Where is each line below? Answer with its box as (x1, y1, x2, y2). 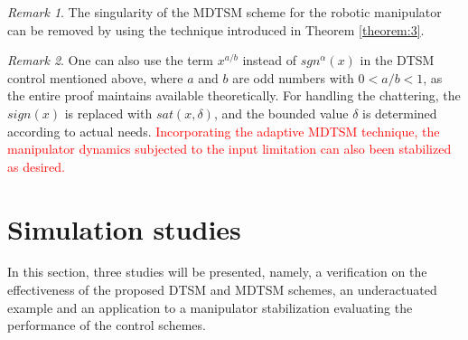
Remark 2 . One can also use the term (7, 51, 213, 70)
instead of (242, 51, 297, 70)
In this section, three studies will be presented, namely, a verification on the (7, 262, 427, 281)
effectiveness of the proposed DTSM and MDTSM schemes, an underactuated (7, 280, 437, 299)
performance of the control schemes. (7, 316, 206, 335)
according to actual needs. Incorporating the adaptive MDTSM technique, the (7, 121, 440, 140)
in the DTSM (360, 51, 435, 70)
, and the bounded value (213, 103, 349, 122)
